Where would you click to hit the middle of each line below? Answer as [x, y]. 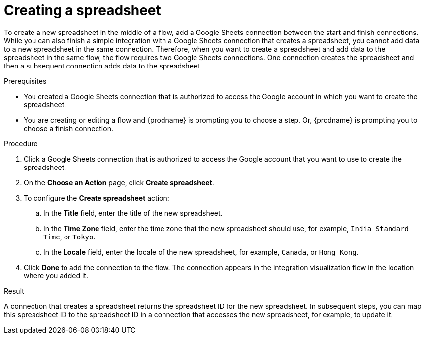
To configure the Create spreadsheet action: [97, 198]
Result [14, 291]
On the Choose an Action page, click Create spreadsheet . [119, 182]
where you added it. [56, 275]
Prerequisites [25, 81]
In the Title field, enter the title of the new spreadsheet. [133, 213]
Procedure [21, 143]
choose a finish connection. [68, 128]
